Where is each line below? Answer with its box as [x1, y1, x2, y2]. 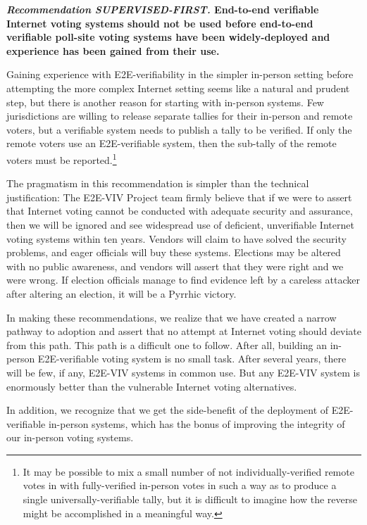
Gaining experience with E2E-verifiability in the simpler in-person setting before [6, 67, 354, 82]
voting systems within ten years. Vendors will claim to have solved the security [6, 231, 347, 246]
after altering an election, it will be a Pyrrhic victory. [6, 286, 237, 301]
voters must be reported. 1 [6, 150, 117, 167]
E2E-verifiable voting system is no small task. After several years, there [37, 351, 347, 366]
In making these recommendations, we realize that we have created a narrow [6, 310, 337, 324]
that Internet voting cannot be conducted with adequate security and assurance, [6, 203, 353, 218]
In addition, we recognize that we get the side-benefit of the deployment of [6, 403, 329, 417]
